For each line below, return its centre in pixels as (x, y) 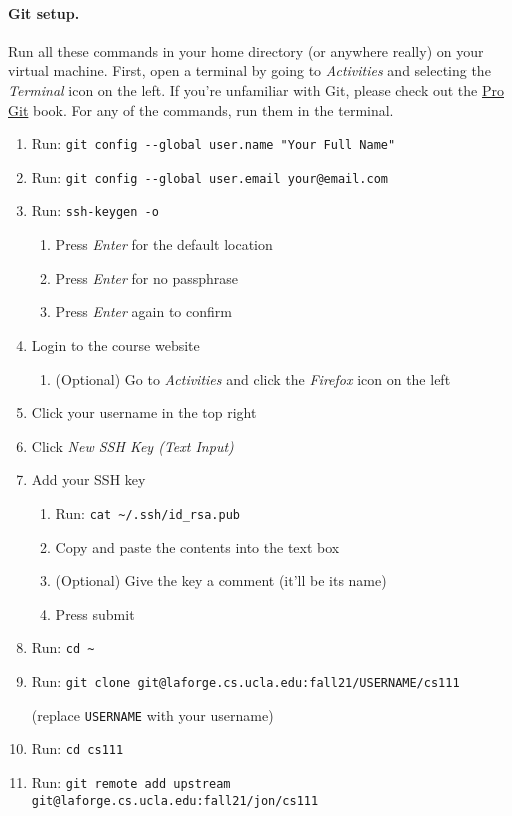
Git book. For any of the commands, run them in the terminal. (201, 109)
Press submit (95, 613)
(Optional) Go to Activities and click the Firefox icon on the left (253, 378)
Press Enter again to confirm (143, 311)
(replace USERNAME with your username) (152, 714)
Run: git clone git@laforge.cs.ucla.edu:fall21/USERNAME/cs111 (245, 680)
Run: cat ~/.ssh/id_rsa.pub (147, 512)
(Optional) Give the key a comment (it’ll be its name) (221, 580)
